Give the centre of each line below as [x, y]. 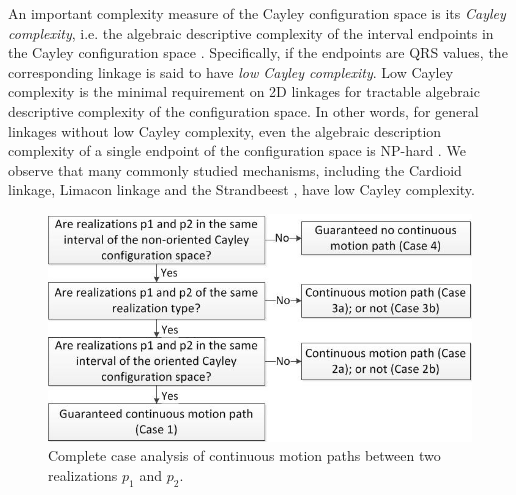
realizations [83, 474]
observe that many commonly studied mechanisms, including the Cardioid [235, 169]
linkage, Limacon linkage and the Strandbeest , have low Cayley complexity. [241, 189]
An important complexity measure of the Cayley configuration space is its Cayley [257, 13]
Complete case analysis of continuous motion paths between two [244, 455]
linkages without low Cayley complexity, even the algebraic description [225, 130]
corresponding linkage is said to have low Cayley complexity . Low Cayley [231, 71]
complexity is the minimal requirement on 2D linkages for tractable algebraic [244, 91]
